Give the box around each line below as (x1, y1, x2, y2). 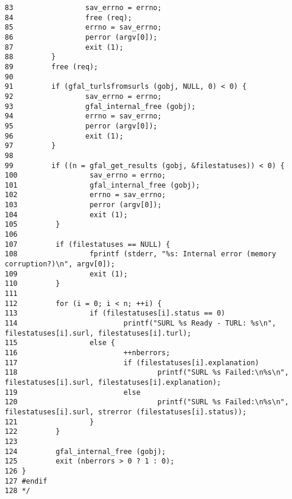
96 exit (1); (5, 131, 124, 140)
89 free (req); (5, 62, 98, 71)
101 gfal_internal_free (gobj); (5, 181, 200, 189)
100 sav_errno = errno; (5, 171, 166, 180)
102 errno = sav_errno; (5, 191, 166, 199)
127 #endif (5, 477, 47, 485)
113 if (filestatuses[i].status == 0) (5, 309, 226, 318)
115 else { (5, 339, 115, 347)
